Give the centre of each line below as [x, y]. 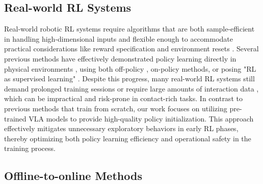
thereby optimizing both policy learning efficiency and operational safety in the [128, 138]
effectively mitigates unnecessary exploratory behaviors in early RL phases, [121, 128]
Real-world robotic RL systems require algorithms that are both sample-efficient [129, 29]
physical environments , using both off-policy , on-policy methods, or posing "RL [130, 68]
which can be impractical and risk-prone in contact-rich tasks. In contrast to [123, 98]
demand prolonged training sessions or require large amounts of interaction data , [131, 88]
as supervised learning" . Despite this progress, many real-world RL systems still [129, 79]
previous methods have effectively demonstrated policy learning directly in [120, 58]
